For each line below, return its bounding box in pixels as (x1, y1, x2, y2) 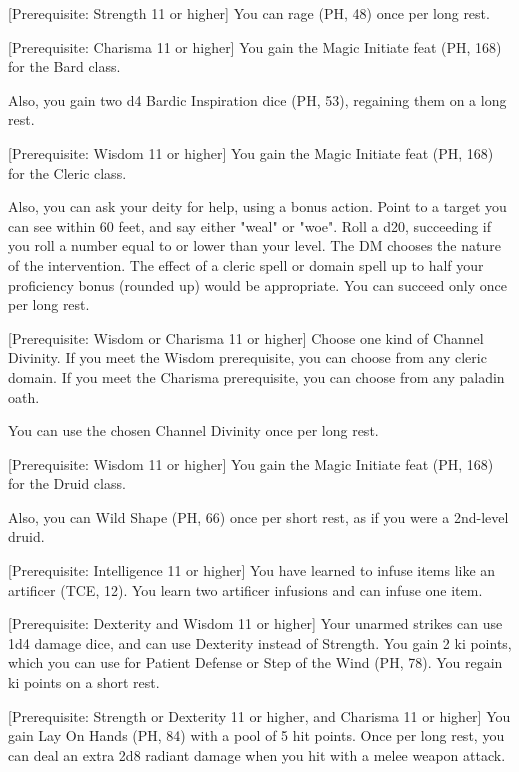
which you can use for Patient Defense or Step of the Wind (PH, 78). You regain (8, 652, 503, 673)
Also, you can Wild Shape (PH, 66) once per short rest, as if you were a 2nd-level (8, 506, 509, 527)
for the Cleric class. (8, 162, 127, 183)
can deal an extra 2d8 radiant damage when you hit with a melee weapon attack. (8, 744, 506, 765)
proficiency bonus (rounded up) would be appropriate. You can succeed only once (8, 274, 507, 295)
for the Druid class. (8, 473, 126, 494)
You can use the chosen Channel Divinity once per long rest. (8, 420, 379, 441)
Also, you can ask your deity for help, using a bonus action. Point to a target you (8, 196, 507, 217)
